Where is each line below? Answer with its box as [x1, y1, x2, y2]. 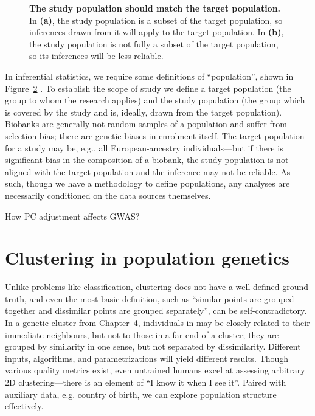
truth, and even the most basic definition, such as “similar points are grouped [5, 292, 294, 305]
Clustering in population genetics [5, 245, 289, 270]
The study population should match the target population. [29, 2, 281, 14]
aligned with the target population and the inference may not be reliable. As [5, 165, 291, 178]
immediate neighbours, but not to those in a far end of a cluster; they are [5, 328, 279, 341]
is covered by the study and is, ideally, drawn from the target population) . [5, 105, 282, 118]
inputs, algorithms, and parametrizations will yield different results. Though [5, 352, 289, 364]
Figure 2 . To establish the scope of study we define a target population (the [5, 81, 291, 94]
